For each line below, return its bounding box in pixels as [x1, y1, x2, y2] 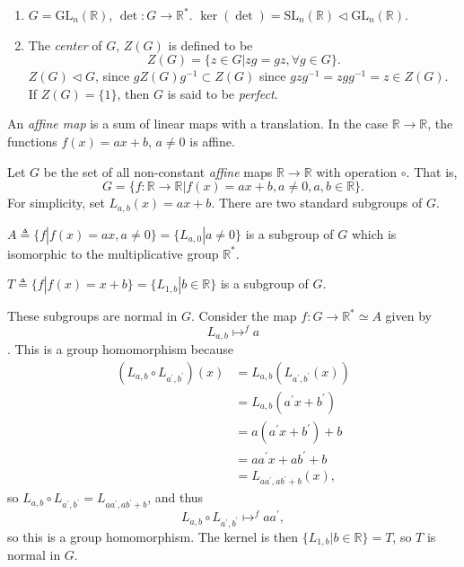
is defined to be [168, 35, 253, 54]
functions [7, 131, 57, 150]
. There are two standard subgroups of [211, 193, 423, 212]
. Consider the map [191, 306, 297, 325]
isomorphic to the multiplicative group [7, 244, 219, 262]
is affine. [189, 131, 235, 150]
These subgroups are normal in [7, 306, 178, 325]
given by [385, 306, 432, 325]
